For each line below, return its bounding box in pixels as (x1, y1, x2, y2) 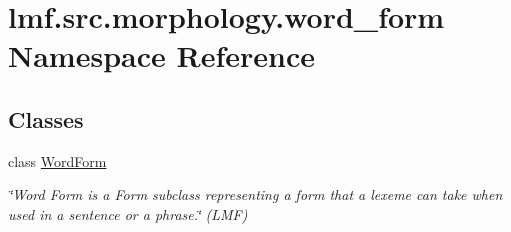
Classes (8, 103, 84, 134)
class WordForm (8, 150, 107, 171)
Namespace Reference (8, 35, 315, 76)
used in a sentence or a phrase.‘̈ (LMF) (8, 203, 248, 224)
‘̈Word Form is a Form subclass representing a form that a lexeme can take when (8, 184, 503, 205)
